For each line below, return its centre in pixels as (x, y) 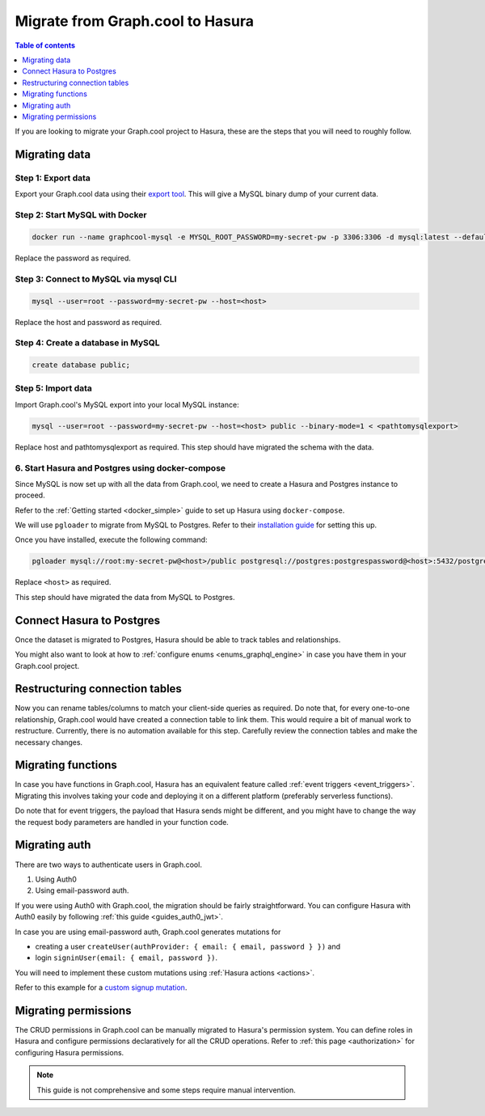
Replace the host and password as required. (89, 322)
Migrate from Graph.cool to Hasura (135, 21)
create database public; (81, 365)
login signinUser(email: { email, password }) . (127, 957)
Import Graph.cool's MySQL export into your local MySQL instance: (127, 404)
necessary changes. (49, 742)
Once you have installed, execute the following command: (111, 540)
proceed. (30, 495)
